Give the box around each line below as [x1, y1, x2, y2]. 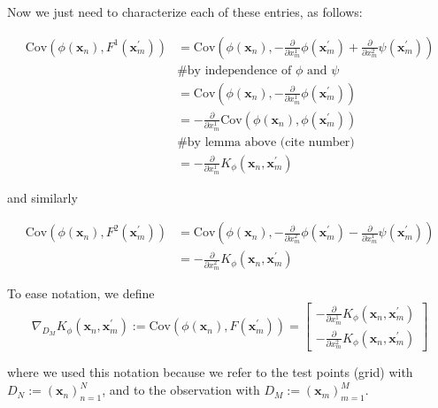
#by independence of [177, 64, 292, 77]
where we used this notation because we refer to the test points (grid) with [7, 363, 413, 381]
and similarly [7, 188, 78, 206]
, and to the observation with [102, 381, 260, 399]
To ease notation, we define [7, 284, 155, 303]
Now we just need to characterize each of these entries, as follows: [7, 3, 363, 20]
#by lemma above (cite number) [177, 135, 355, 149]
